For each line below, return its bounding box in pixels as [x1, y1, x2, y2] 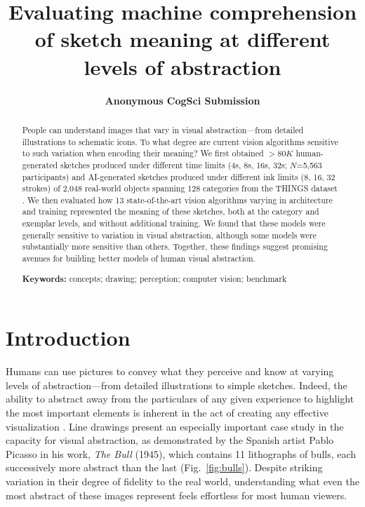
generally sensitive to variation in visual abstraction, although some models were [22, 229, 317, 241]
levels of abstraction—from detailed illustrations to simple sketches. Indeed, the [6, 377, 347, 392]
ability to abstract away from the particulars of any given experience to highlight [6, 391, 354, 406]
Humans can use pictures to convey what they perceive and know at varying [6, 364, 334, 379]
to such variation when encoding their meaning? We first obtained [22, 147, 264, 159]
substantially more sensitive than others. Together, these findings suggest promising [22, 241, 328, 252]
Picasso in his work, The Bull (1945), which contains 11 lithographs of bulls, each [6, 446, 357, 461]
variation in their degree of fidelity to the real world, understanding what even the [6, 474, 359, 488]
